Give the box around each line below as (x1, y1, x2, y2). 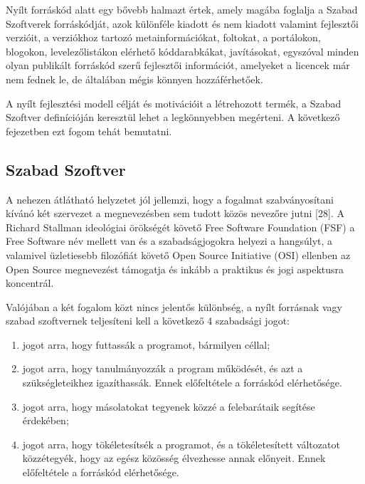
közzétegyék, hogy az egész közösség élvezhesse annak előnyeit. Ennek (22, 451, 326, 465)
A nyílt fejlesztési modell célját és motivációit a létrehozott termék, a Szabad (6, 95, 342, 110)
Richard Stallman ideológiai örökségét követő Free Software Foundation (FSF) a (6, 219, 355, 234)
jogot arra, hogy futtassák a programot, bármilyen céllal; (22, 337, 270, 352)
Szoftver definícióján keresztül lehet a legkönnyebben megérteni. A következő (6, 110, 340, 125)
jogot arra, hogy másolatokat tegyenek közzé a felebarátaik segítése (22, 399, 315, 414)
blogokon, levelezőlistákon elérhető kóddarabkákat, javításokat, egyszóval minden (6, 43, 359, 58)
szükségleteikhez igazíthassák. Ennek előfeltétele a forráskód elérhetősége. (22, 375, 342, 390)
